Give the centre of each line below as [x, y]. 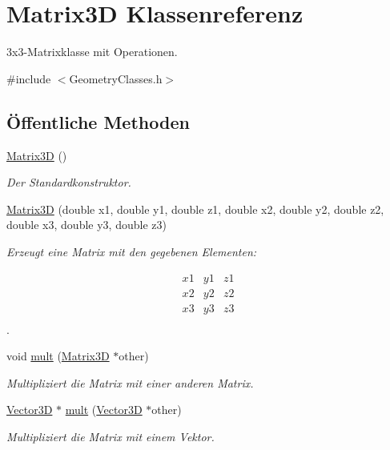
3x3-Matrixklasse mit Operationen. [92, 52]
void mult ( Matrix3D [58, 356]
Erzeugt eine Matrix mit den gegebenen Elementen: [132, 251]
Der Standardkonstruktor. [69, 182]
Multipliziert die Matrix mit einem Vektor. [111, 436]
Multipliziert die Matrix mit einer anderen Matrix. [130, 382]
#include [29, 78]
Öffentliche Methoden [98, 121]
